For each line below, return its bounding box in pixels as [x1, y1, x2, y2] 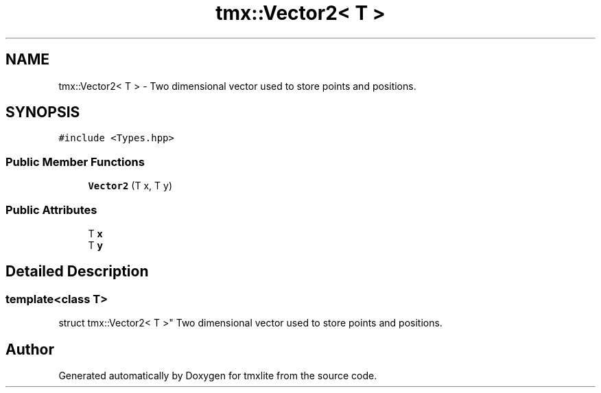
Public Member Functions [5, 154, 145, 169]
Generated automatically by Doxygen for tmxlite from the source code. [58, 370, 377, 381]
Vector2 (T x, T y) [88, 180, 172, 192]
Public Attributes [5, 202, 97, 217]
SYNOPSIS [5, 104, 80, 121]
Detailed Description [5, 263, 149, 281]
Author [5, 340, 54, 358]
